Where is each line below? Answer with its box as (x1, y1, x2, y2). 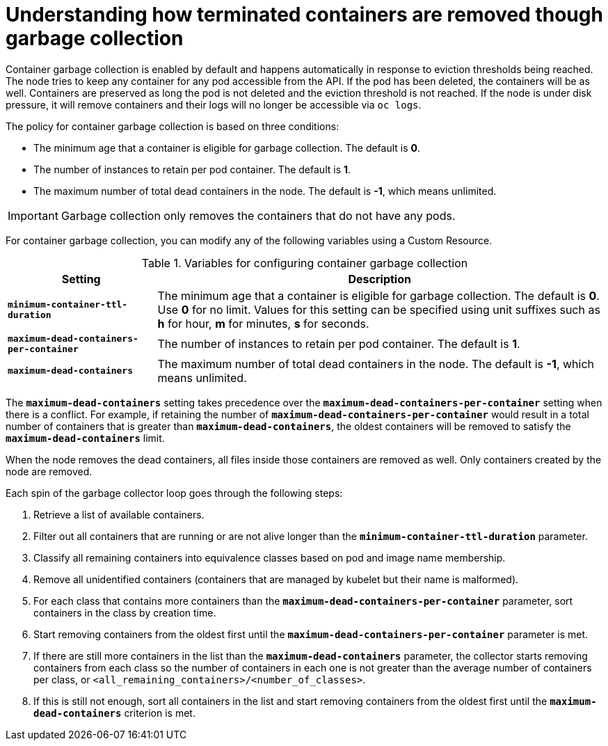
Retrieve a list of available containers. (33, 508, 205, 521)
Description (348, 271, 411, 286)
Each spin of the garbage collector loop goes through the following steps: (6, 486, 343, 499)
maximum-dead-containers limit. (6, 431, 165, 444)
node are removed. (6, 465, 93, 477)
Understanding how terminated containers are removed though (6, 3, 603, 26)
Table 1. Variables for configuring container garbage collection (141, 255, 468, 270)
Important (8, 208, 58, 223)
